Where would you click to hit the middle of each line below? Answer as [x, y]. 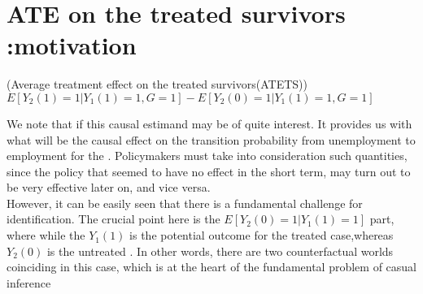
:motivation [72, 45]
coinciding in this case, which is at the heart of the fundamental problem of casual [211, 267]
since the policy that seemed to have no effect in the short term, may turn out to [209, 171]
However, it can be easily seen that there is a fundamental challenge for [185, 203]
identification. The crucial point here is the [113, 219]
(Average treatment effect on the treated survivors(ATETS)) [157, 84]
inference [29, 282]
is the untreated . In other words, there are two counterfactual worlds [220, 251]
